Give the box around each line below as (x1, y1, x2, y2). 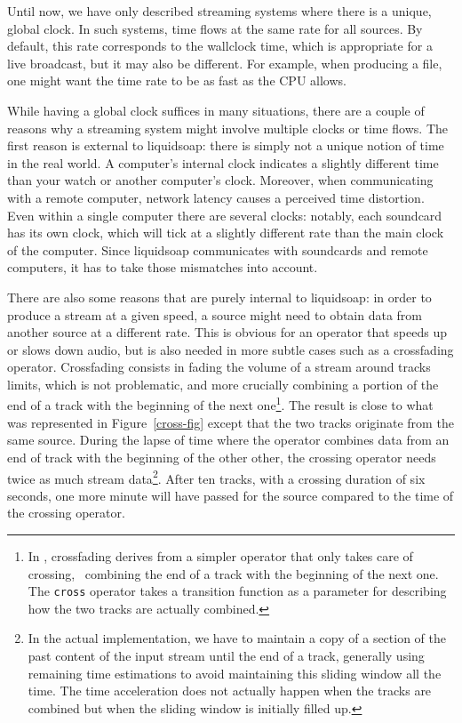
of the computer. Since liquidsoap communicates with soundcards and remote (7, 240, 428, 259)
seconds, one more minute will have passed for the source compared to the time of (7, 486, 454, 504)
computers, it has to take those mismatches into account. (7, 258, 318, 277)
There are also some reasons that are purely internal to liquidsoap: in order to (7, 287, 432, 306)
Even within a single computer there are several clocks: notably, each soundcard (7, 205, 442, 224)
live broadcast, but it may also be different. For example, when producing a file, (7, 53, 442, 72)
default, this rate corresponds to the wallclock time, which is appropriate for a (7, 36, 433, 55)
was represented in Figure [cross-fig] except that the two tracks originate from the (7, 413, 454, 431)
